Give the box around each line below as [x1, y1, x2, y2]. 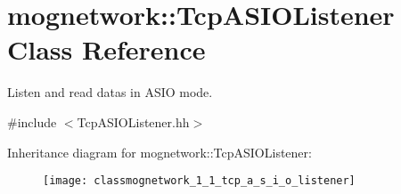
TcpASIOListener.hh [77, 112, 190, 131]
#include [7, 112, 57, 131]
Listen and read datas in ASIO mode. [7, 83, 213, 101]
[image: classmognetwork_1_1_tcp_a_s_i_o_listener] [43, 174, 356, 188]
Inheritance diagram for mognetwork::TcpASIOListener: [7, 142, 312, 161]
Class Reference [7, 31, 206, 68]
